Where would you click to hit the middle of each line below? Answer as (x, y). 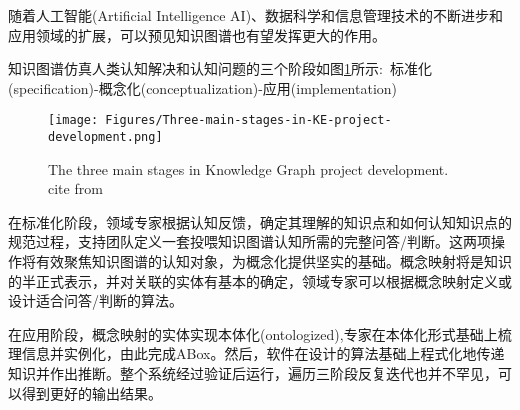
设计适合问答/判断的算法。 (95, 300)
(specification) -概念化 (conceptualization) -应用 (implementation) (203, 87)
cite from (75, 188)
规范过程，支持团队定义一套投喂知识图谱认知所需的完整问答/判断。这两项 (249, 241)
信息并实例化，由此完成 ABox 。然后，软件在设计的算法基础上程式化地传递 (263, 353)
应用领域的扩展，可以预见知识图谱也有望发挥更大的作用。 (197, 34)
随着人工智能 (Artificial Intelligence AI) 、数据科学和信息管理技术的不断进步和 (256, 15)
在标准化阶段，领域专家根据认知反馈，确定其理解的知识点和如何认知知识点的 (260, 221)
